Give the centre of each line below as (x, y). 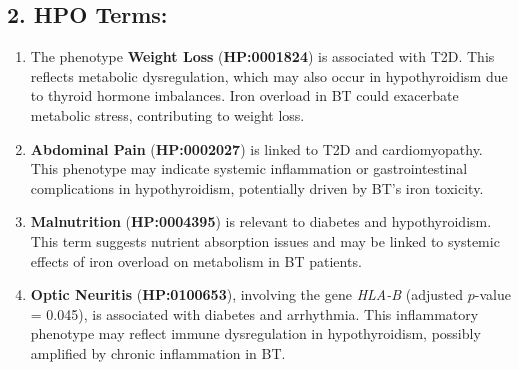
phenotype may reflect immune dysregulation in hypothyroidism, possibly (255, 333)
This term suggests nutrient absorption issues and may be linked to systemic (265, 240)
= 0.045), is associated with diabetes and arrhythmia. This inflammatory (254, 313)
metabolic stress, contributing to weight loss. (167, 114)
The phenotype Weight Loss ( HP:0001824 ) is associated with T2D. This (262, 56)
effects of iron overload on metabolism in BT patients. (196, 260)
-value (492, 294)
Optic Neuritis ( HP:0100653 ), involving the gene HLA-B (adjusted (246, 294)
